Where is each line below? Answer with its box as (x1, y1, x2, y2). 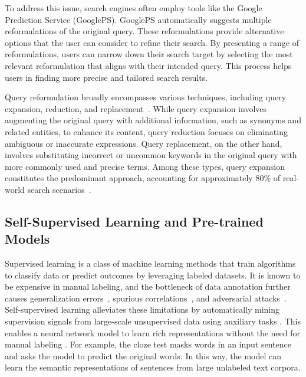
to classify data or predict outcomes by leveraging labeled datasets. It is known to (5, 268, 301, 281)
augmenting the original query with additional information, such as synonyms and (5, 114, 301, 126)
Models (5, 230, 50, 248)
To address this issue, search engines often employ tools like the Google (5, 2, 262, 14)
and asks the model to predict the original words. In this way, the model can (5, 349, 282, 362)
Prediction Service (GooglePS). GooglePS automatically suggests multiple (5, 13, 272, 25)
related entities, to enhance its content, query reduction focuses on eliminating (5, 125, 288, 137)
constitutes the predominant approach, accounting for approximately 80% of (5, 172, 281, 184)
